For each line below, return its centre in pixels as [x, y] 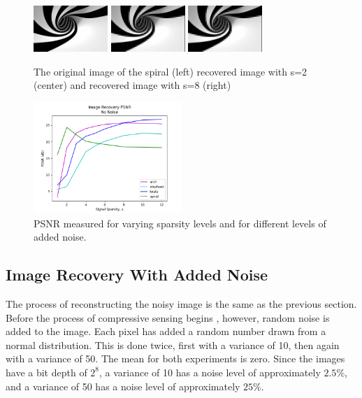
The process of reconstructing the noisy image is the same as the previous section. [181, 303]
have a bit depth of [46, 372]
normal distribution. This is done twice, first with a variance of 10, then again [173, 344]
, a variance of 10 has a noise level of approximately [210, 372]
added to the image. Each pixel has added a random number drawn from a [166, 331]
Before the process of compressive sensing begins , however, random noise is [168, 317]
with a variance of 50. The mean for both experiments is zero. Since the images [175, 358]
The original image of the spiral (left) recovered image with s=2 [171, 71]
